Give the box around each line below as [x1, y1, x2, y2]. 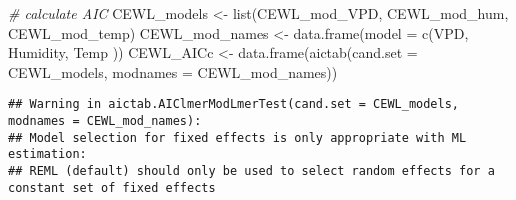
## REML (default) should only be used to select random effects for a [8, 164, 495, 178]
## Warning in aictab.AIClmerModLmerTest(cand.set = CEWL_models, [8, 97, 460, 112]
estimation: [8, 147, 87, 162]
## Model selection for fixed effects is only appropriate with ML [8, 130, 467, 145]
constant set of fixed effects [8, 180, 216, 195]
